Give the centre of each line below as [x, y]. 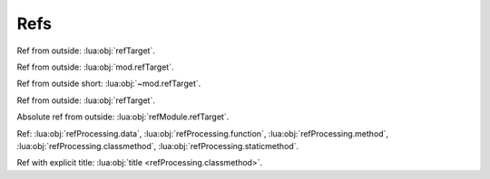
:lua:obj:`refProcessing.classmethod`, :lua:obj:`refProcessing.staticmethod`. [158, 146]
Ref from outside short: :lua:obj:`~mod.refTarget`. [109, 84]
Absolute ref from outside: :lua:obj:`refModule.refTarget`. [123, 117]
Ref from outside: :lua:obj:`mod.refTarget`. [95, 67]
